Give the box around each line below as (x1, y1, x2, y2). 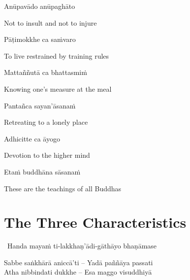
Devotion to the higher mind (4, 150, 90, 160)
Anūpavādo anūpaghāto (4, 1, 75, 11)
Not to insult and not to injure (4, 17, 97, 28)
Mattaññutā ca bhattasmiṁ (4, 67, 87, 77)
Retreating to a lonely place (4, 117, 88, 127)
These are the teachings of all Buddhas (4, 183, 122, 193)
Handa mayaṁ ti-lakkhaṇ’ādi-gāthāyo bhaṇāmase (7, 241, 157, 251)
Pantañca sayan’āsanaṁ (4, 100, 76, 110)
